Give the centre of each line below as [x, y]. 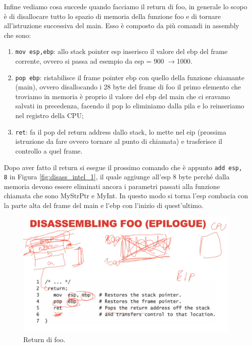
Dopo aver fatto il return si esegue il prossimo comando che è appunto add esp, [123, 167]
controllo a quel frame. [49, 150]
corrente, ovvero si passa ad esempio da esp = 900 [90, 61]
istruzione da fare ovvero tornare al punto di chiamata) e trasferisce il [119, 141]
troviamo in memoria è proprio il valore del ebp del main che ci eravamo [123, 96]
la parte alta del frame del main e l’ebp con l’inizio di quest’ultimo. [104, 205]
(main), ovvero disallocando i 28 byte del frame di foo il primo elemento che [128, 87]
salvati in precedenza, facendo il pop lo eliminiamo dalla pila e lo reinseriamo [130, 106]
